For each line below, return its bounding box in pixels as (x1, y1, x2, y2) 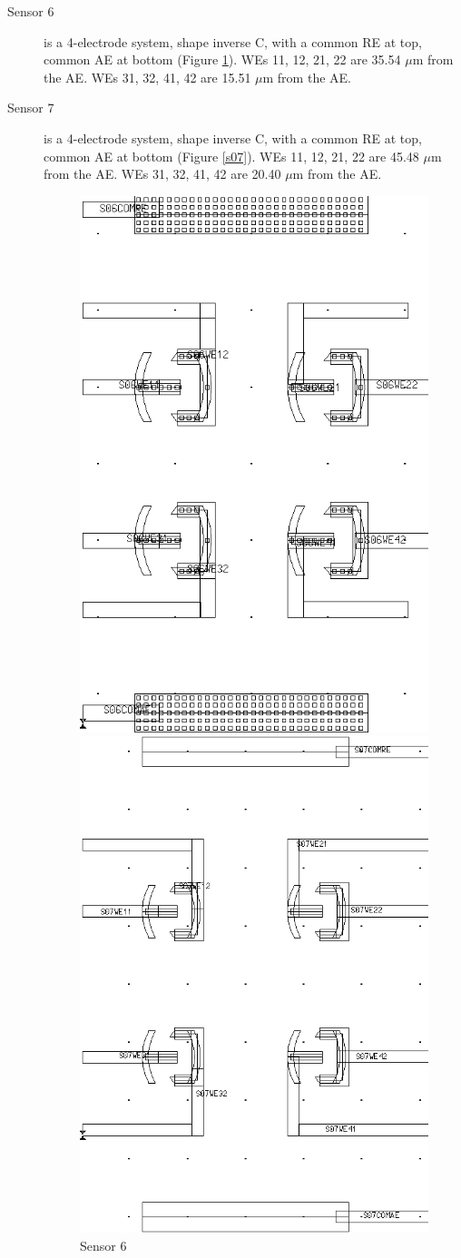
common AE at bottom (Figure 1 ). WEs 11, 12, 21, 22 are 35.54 (44, 50, 401, 69)
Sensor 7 (7, 98, 54, 117)
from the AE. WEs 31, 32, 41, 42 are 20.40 (44, 164, 281, 183)
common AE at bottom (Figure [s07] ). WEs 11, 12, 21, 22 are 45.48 (44, 146, 419, 165)
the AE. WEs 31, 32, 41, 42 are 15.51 (44, 67, 251, 86)
